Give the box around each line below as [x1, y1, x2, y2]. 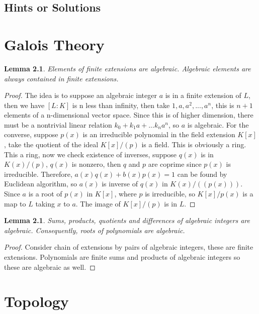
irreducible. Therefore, [4, 168, 72, 179]
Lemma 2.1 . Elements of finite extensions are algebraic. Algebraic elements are [4, 63, 251, 73]
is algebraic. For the [187, 119, 249, 130]
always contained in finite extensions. [4, 73, 119, 83]
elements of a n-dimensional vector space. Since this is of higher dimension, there [4, 110, 253, 120]
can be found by [177, 168, 227, 179]
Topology [4, 291, 69, 311]
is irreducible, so [145, 188, 195, 199]
